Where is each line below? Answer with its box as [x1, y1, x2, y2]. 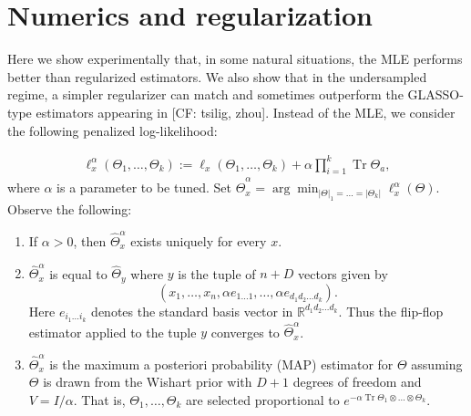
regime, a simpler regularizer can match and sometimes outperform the [7, 85, 404, 104]
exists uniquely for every [130, 231, 267, 250]
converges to [210, 322, 280, 341]
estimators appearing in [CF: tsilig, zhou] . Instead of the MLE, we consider [36, 102, 456, 121]
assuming [411, 354, 463, 373]
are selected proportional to [186, 390, 340, 409]
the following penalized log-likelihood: [7, 120, 218, 140]
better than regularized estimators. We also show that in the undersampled [7, 67, 427, 86]
